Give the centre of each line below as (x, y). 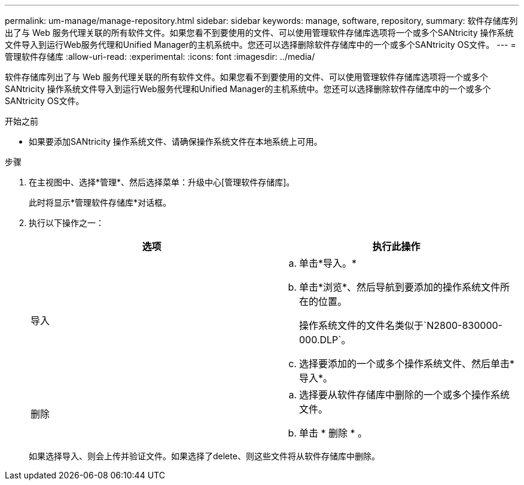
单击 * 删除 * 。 (333, 433)
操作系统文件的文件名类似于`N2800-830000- (401, 325)
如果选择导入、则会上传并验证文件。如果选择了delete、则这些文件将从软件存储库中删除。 (204, 456)
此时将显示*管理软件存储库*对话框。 (100, 202)
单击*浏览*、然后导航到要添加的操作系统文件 (400, 287)
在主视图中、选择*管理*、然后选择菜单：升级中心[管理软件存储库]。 (162, 182)
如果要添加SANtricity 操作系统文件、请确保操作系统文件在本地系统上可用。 (176, 141)
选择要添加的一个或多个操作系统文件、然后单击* (407, 364)
